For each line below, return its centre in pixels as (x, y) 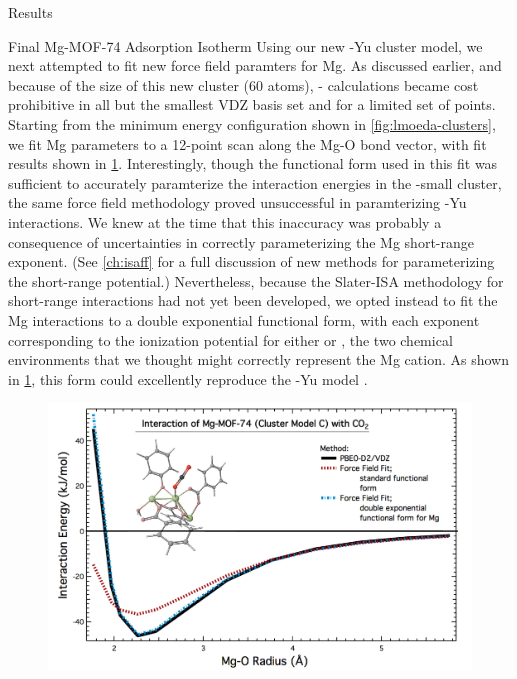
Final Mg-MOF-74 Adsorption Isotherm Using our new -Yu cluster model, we (245, 45)
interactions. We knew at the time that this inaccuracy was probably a (225, 221)
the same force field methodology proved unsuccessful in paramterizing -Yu (237, 202)
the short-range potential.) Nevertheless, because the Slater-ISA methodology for (256, 280)
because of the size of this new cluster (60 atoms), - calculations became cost (243, 84)
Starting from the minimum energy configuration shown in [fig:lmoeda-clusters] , (252, 123)
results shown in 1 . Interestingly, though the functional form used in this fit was (253, 163)
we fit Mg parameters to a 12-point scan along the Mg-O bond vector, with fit (247, 143)
